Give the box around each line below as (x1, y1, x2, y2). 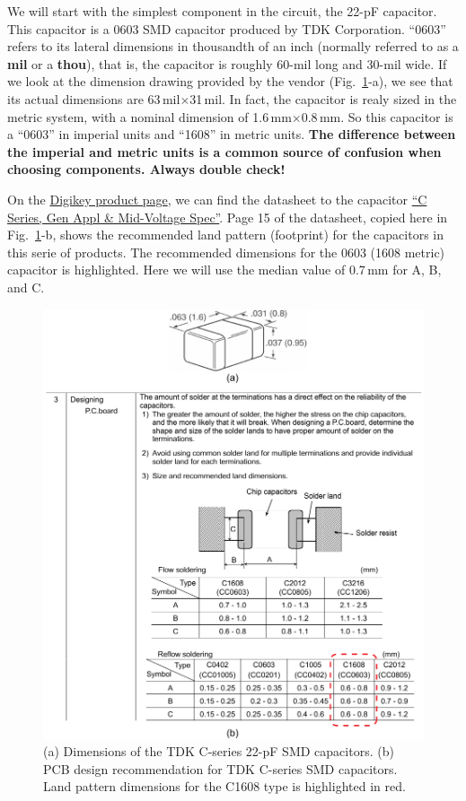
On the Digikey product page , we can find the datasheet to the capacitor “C (7, 189, 427, 208)
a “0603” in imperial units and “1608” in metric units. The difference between (7, 125, 456, 144)
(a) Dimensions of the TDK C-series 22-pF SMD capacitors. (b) (43, 742, 394, 761)
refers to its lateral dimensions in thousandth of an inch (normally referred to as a (7, 37, 459, 56)
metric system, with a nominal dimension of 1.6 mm (7, 107, 292, 126)
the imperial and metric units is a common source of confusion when (7, 142, 442, 161)
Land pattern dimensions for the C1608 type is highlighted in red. (43, 777, 406, 796)
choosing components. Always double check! (7, 160, 286, 178)
